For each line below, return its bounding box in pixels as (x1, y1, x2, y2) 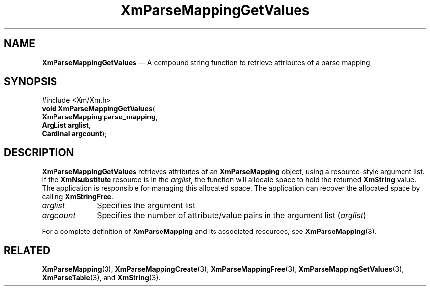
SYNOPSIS (4, 75, 57, 88)
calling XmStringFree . (42, 192, 113, 201)
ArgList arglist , (42, 121, 91, 130)
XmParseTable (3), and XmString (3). (42, 273, 161, 282)
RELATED (4, 244, 51, 257)
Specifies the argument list (97, 201, 196, 211)
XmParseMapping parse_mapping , (42, 113, 158, 121)
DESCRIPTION (4, 146, 74, 159)
